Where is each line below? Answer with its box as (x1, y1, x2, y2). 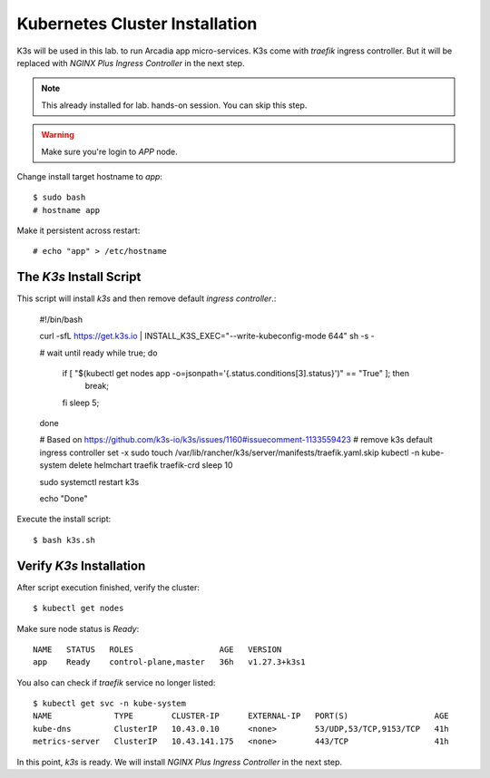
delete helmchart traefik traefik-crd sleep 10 (68, 460, 233, 471)
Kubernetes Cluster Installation (16, 14, 258, 34)
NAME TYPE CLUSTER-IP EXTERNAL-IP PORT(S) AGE (33, 711, 449, 721)
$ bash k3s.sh (33, 535, 95, 545)
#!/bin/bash (39, 314, 83, 325)
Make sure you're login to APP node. (41, 146, 179, 157)
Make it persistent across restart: (16, 225, 141, 236)
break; (84, 381, 109, 392)
